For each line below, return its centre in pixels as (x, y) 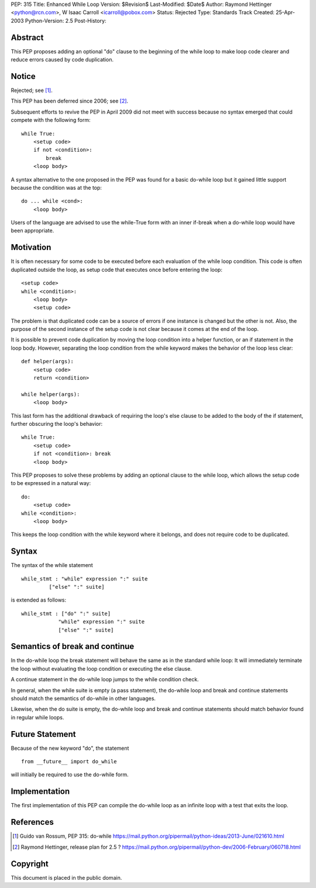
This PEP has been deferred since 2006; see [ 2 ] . (70, 101)
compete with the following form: (51, 120)
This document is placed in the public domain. (66, 877)
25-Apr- (285, 12)
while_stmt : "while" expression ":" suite (85, 579)
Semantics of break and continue (73, 646)
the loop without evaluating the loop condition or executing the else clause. (102, 668)
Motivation (31, 247)
